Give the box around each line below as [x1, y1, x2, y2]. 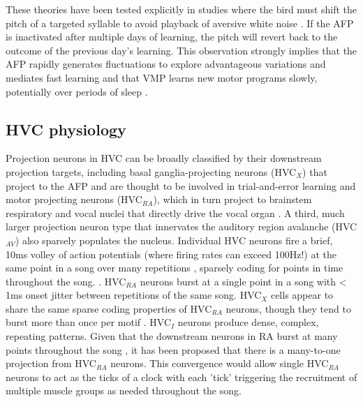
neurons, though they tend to [225, 301, 351, 315]
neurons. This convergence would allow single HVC [110, 356, 329, 371]
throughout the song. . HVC [6, 274, 126, 288]
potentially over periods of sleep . [6, 84, 148, 98]
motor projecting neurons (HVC [6, 192, 142, 207]
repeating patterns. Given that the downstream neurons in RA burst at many [6, 329, 338, 343]
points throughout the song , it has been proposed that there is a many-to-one [6, 342, 341, 357]
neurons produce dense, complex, [177, 315, 319, 329]
